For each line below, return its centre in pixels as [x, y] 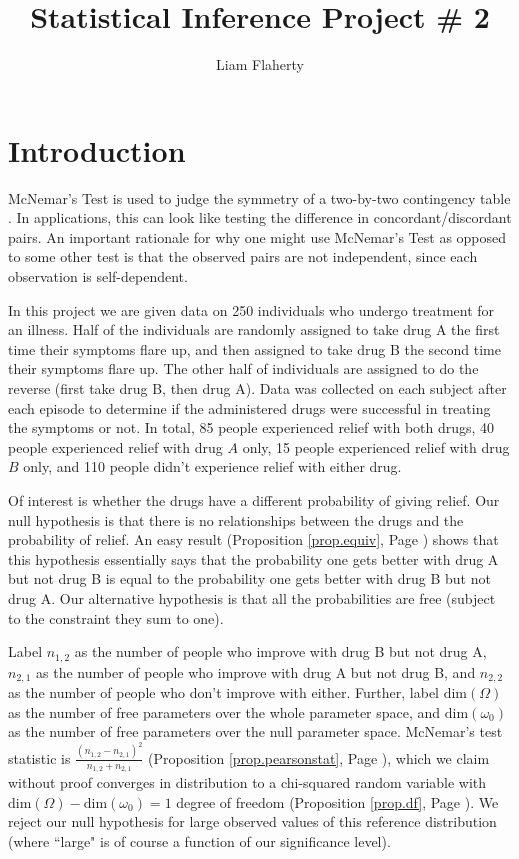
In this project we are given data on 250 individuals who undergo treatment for [251, 309]
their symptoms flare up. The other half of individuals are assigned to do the [243, 368]
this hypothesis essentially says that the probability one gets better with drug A [253, 558]
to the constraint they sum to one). [116, 617]
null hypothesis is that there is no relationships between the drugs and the [236, 519]
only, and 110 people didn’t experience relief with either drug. [212, 466]
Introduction [97, 149]
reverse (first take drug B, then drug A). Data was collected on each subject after [257, 388]
